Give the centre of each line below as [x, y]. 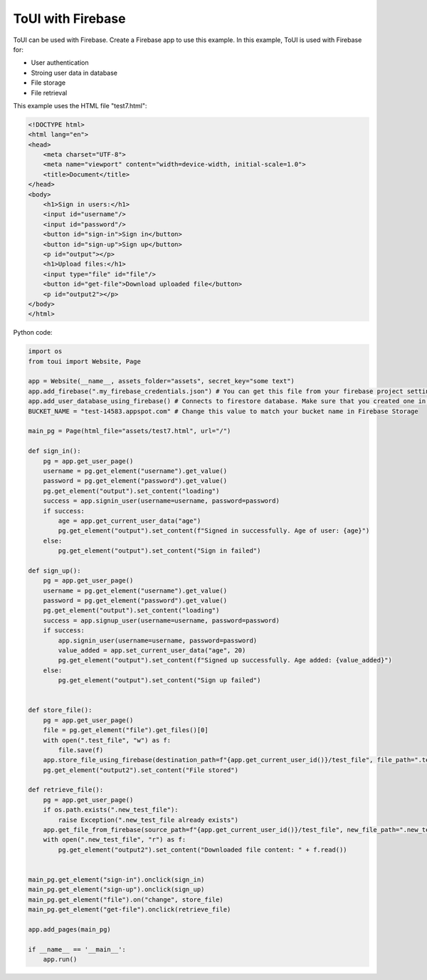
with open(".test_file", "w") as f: [107, 740]
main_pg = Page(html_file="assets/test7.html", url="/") [130, 431]
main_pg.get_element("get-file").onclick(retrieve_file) [130, 909]
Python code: [33, 333]
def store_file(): [60, 710]
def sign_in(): [54, 451]
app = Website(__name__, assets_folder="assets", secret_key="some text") [162, 381]
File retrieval [49, 93]
